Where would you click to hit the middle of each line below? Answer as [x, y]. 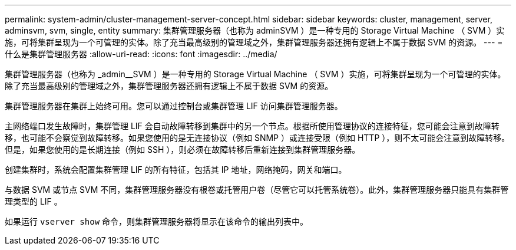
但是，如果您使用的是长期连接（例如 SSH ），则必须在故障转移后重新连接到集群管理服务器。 [183, 149]
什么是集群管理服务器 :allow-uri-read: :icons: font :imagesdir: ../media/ [141, 54]
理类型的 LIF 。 [34, 201]
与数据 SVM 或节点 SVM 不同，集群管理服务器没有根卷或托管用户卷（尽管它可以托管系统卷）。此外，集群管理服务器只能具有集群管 [257, 190]
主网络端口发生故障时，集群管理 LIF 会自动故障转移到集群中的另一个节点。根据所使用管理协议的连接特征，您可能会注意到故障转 [252, 126]
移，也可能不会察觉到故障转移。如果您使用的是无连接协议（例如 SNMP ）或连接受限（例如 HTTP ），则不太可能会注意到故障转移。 [257, 138]
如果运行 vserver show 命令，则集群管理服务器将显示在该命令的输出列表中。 [157, 221]
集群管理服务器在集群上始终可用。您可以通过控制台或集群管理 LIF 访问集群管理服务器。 [174, 106]
